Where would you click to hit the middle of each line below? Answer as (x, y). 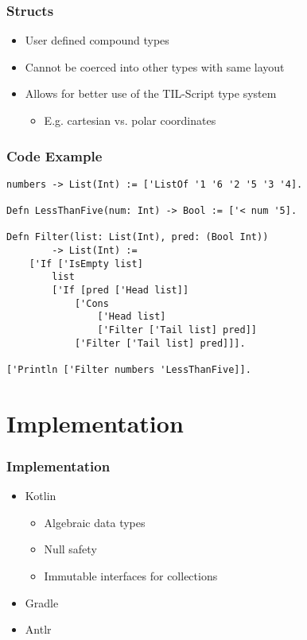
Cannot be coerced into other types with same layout (155, 66)
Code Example (54, 155)
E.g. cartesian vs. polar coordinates (130, 120)
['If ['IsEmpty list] (86, 264)
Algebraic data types (95, 522)
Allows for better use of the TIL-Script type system (151, 93)
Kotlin (41, 496)
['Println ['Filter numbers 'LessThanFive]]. (129, 370)
